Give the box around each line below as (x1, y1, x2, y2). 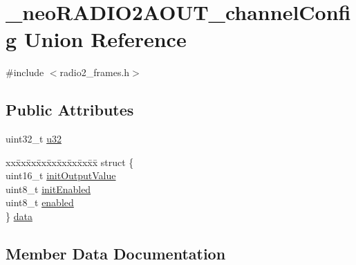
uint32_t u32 (6, 131, 62, 146)
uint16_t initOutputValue (6, 168, 116, 183)
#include (6, 65, 44, 80)
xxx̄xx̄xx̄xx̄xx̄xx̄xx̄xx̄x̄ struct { (6, 154, 134, 169)
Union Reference (24, 25, 187, 53)
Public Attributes (6, 99, 134, 120)
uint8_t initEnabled (6, 181, 91, 196)
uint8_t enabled (6, 195, 74, 210)
